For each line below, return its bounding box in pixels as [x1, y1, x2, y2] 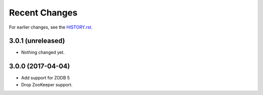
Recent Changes [9, 7, 78, 18]
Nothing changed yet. [21, 49, 65, 55]
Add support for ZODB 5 [21, 75, 70, 81]
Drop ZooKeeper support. [21, 81, 73, 87]
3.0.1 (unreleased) [9, 37, 65, 45]
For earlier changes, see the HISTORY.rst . [9, 24, 93, 30]
